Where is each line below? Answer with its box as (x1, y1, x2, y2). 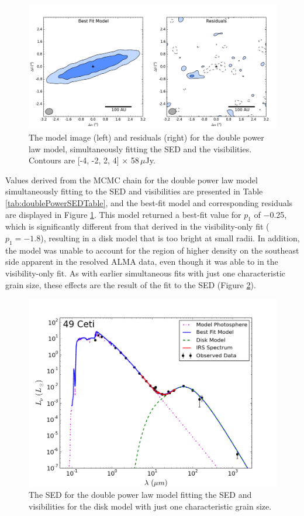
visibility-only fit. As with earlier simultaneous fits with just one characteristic (5, 266, 286, 279)
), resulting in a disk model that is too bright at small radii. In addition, (40, 231, 300, 244)
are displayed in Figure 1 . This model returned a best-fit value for (5, 208, 241, 220)
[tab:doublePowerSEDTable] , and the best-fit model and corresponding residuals (5, 196, 293, 209)
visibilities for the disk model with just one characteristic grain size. (29, 500, 272, 512)
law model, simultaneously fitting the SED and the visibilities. (29, 142, 252, 155)
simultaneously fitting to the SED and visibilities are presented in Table (5, 185, 263, 197)
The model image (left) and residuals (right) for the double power (29, 131, 264, 143)
